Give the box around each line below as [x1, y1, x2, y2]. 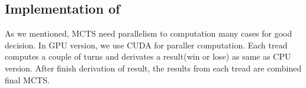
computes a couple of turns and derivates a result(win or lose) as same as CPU [5, 50, 291, 63]
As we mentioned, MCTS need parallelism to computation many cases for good [5, 27, 292, 40]
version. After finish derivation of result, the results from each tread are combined [5, 61, 302, 74]
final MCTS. [5, 73, 50, 86]
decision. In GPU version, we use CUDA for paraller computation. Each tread [5, 38, 288, 51]
